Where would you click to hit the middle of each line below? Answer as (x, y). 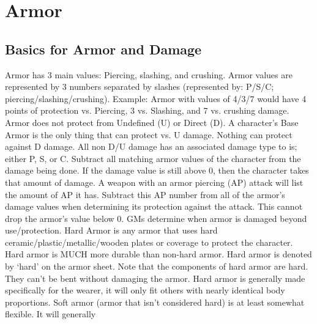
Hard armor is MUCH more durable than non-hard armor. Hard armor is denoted (158, 254)
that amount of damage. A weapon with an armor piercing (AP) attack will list (154, 182)
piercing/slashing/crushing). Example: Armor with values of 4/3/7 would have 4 (156, 98)
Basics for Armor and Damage (103, 49)
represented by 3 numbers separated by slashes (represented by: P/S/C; (140, 87)
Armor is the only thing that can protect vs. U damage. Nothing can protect (149, 134)
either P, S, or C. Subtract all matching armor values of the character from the (153, 158)
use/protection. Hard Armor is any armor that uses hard (111, 230)
